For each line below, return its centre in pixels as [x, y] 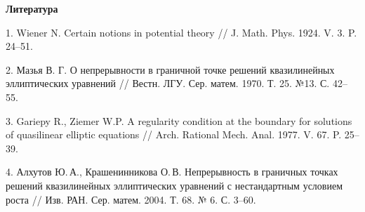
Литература [32, 8]
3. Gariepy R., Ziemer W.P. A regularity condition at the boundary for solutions [179, 120]
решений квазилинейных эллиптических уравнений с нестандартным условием [174, 185]
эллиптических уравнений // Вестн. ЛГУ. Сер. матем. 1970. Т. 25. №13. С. [168, 83]
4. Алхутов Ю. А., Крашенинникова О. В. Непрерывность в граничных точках [172, 172]
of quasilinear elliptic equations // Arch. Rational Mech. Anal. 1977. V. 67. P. [174, 134]
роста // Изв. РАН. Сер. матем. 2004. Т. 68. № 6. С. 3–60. [131, 199]
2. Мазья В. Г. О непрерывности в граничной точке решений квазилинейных [170, 69]
